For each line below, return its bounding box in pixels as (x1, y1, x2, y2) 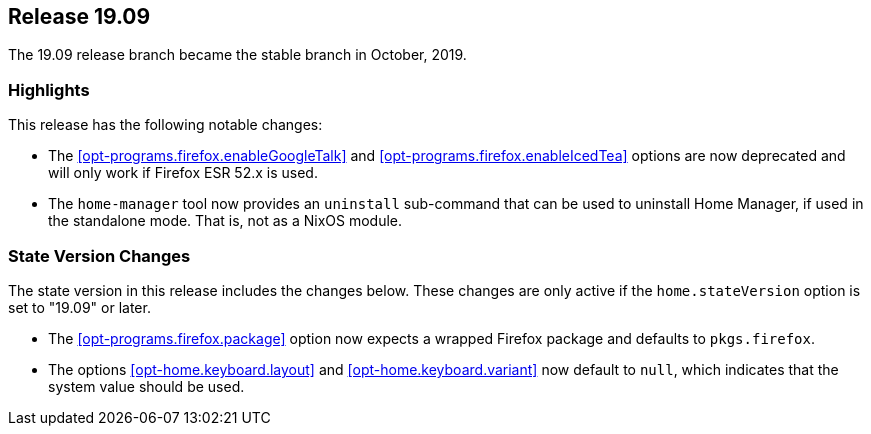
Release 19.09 (8, 4, 151, 29)
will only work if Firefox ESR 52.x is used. (48, 164, 318, 182)
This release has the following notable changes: (8, 116, 323, 134)
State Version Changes (8, 245, 191, 266)
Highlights (8, 79, 90, 100)
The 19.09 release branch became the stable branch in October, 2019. (8, 46, 467, 64)
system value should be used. (48, 377, 245, 395)
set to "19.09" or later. (8, 298, 151, 316)
